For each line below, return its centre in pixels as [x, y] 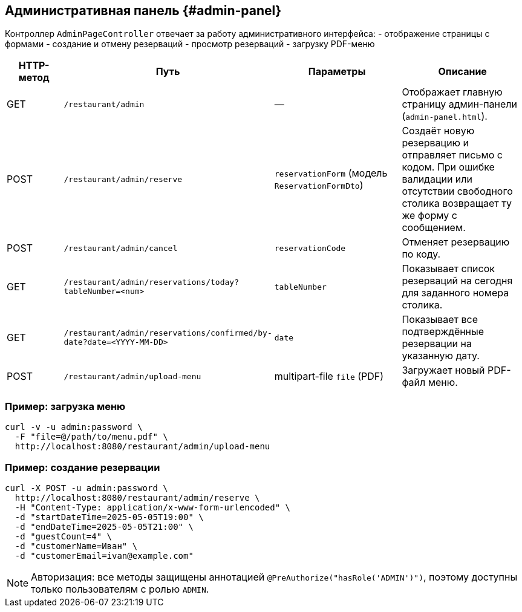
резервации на [437, 344]
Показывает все [440, 320]
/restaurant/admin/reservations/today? [151, 282]
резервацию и [436, 143]
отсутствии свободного [457, 191]
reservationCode [310, 248]
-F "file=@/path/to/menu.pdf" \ [91, 437]
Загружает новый [443, 370]
